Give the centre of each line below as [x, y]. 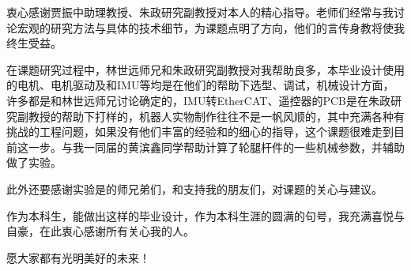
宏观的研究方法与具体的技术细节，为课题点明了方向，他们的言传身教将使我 [211, 27]
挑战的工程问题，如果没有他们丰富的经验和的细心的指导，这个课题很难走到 [200, 132]
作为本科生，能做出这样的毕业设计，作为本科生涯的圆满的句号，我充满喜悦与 [205, 215]
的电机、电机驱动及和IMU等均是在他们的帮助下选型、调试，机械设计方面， [200, 85]
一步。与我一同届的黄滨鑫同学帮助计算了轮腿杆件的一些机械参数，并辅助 [216, 147]
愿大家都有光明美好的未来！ [78, 257]
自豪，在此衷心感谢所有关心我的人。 [100, 231]
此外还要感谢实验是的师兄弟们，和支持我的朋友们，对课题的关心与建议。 [194, 188]
